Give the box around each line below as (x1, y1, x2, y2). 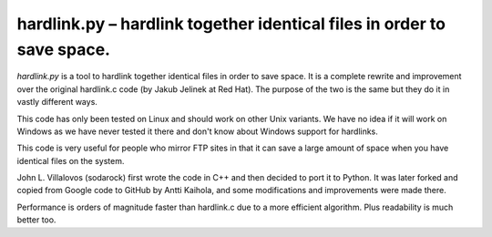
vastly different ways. (16, 97, 97, 108)
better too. (16, 214, 56, 225)
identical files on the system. (16, 155, 125, 166)
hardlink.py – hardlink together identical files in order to (16, 14, 446, 34)
